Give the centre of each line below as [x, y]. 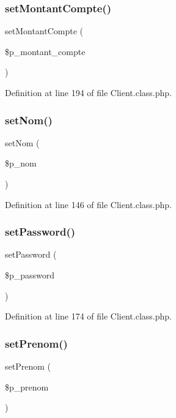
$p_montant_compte [45, 51]
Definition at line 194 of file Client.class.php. [88, 92]
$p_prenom [27, 386]
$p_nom [21, 163]
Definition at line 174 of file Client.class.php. [88, 316]
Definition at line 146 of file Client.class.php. [88, 204]
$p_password [30, 275]
